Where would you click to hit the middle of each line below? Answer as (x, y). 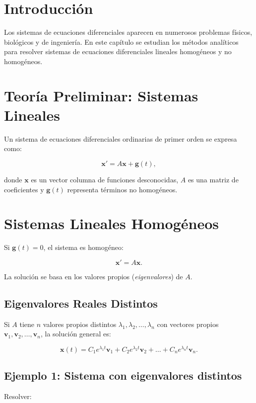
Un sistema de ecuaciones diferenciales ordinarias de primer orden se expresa (121, 138)
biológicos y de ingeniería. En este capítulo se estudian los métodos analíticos (121, 41)
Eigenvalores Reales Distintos (81, 303)
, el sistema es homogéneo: (83, 247)
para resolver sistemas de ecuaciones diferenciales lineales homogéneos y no (118, 51)
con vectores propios (188, 324)
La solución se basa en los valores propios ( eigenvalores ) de (94, 276)
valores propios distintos (80, 324)
